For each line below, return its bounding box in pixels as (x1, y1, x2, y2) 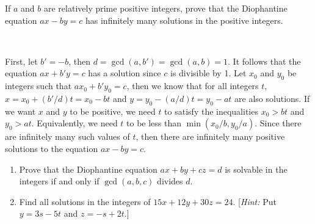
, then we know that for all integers (126, 79, 259, 92)
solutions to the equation (5, 142, 98, 154)
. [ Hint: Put (233, 195, 277, 208)
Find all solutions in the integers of (19, 195, 151, 208)
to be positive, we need (70, 104, 156, 117)
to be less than (126, 117, 182, 129)
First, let (5, 54, 38, 67)
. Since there (255, 117, 302, 129)
